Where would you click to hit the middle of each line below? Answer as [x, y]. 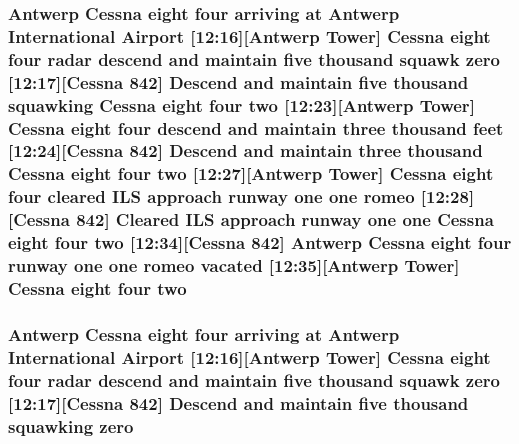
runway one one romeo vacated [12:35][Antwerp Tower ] [234, 265]
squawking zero [71, 425]
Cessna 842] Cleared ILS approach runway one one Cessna [253, 219]
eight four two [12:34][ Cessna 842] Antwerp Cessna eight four [260, 242]
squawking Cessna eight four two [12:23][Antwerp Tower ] [241, 104]
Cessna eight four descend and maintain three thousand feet [256, 127]
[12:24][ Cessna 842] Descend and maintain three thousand [245, 150]
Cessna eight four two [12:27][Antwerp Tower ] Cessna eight [251, 173]
